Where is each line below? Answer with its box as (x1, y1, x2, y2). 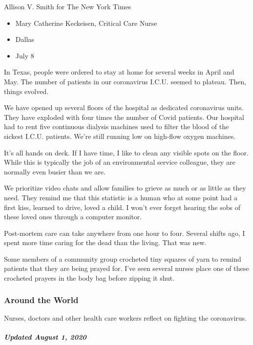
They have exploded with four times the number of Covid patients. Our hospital (4, 112, 244, 122)
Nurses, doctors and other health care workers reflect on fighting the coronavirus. (4, 312, 247, 323)
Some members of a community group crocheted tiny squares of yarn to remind (4, 253, 241, 264)
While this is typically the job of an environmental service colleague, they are (4, 157, 235, 167)
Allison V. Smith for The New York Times (4, 1, 131, 11)
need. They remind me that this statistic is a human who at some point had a (4, 192, 237, 202)
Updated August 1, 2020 (4, 332, 86, 342)
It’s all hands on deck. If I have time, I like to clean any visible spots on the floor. (4, 147, 249, 157)
